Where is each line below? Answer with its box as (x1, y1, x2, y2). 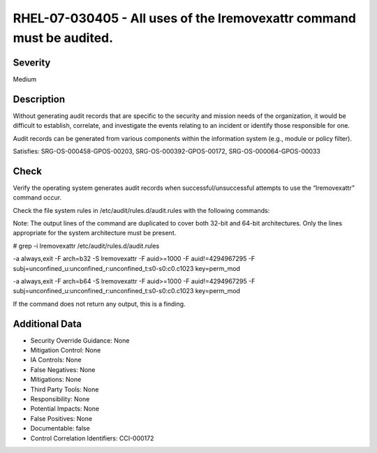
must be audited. (13, 30, 114, 45)
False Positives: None (30, 414, 93, 422)
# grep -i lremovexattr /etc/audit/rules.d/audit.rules (13, 242, 160, 250)
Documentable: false (30, 424, 90, 433)
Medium (13, 75, 37, 83)
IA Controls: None (30, 356, 82, 364)
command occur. (13, 193, 62, 202)
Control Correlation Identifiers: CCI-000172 (30, 433, 154, 443)
